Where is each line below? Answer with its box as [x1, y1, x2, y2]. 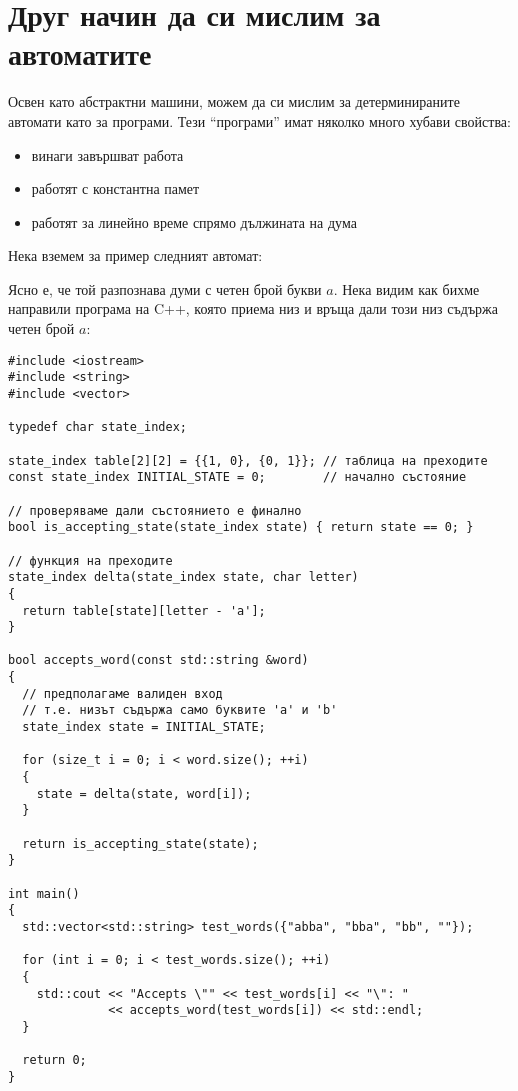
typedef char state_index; [8, 420, 187, 435]
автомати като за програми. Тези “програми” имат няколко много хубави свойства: [8, 110, 511, 131]
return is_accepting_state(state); [22, 836, 259, 851]
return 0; [22, 1053, 87, 1068]
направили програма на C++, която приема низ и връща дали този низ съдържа [8, 298, 499, 319]
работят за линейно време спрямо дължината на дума [31, 211, 357, 232]
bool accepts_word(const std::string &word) [8, 653, 309, 668]
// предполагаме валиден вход [22, 686, 223, 701]
